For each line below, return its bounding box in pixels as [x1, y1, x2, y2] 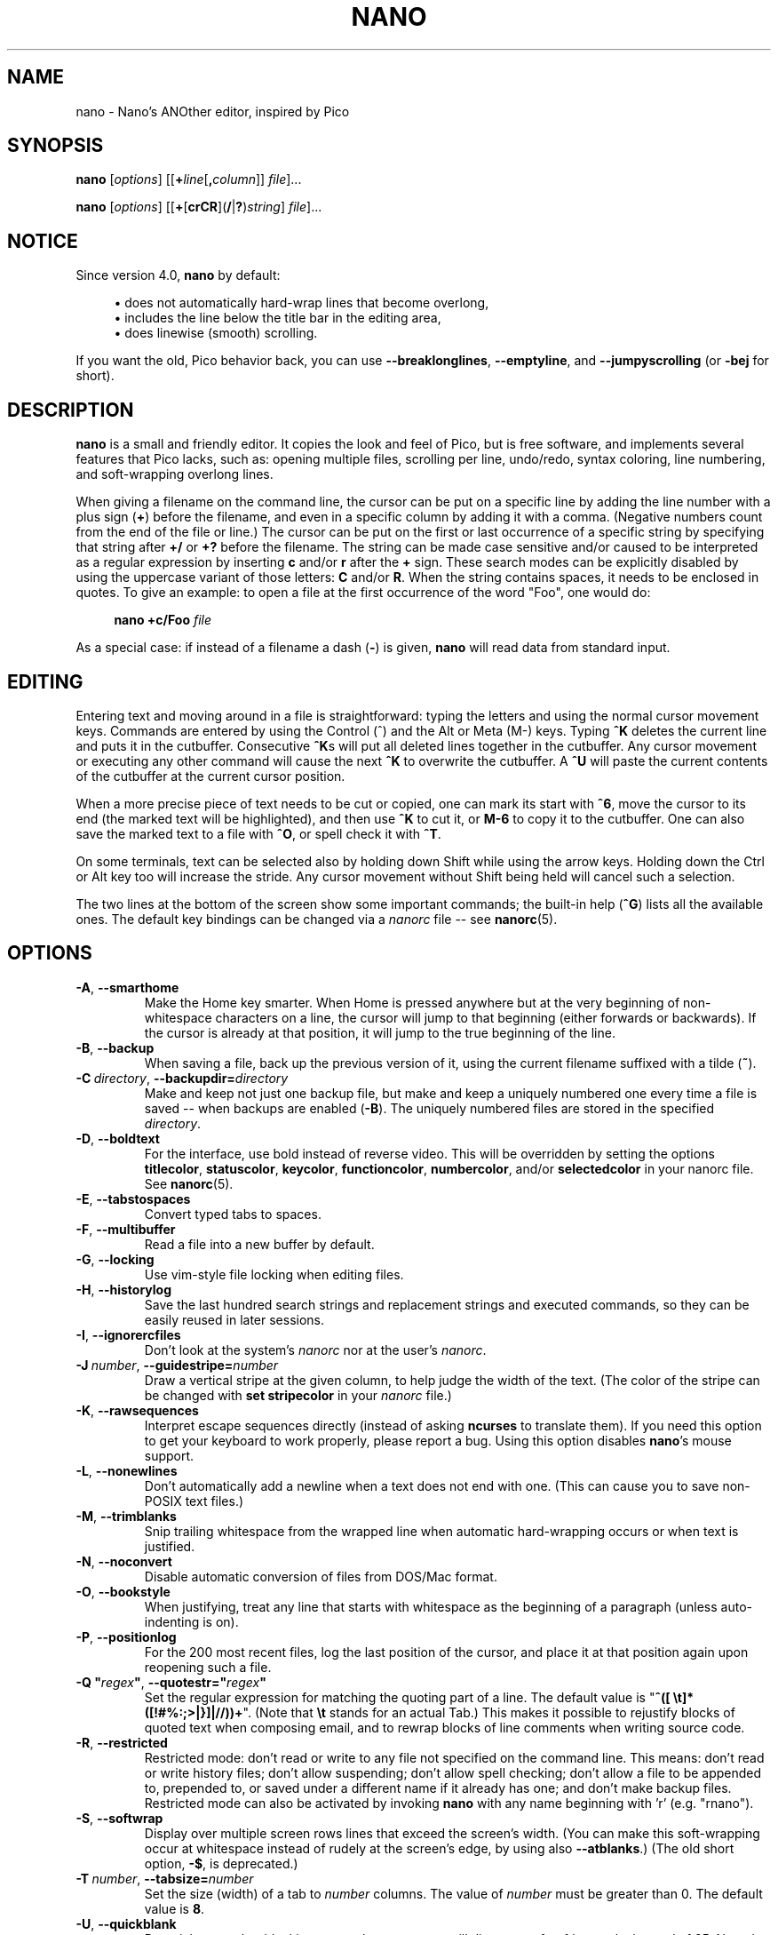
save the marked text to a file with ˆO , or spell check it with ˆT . [75, 825, 441, 841]
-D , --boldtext [75, 1130, 160, 1146]
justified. [144, 1538, 195, 1554]
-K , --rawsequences [75, 1402, 199, 1418]
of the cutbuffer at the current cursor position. [75, 768, 345, 784]
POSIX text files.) [144, 1493, 244, 1509]
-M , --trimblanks [75, 1508, 177, 1524]
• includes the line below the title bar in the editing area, [114, 310, 441, 326]
